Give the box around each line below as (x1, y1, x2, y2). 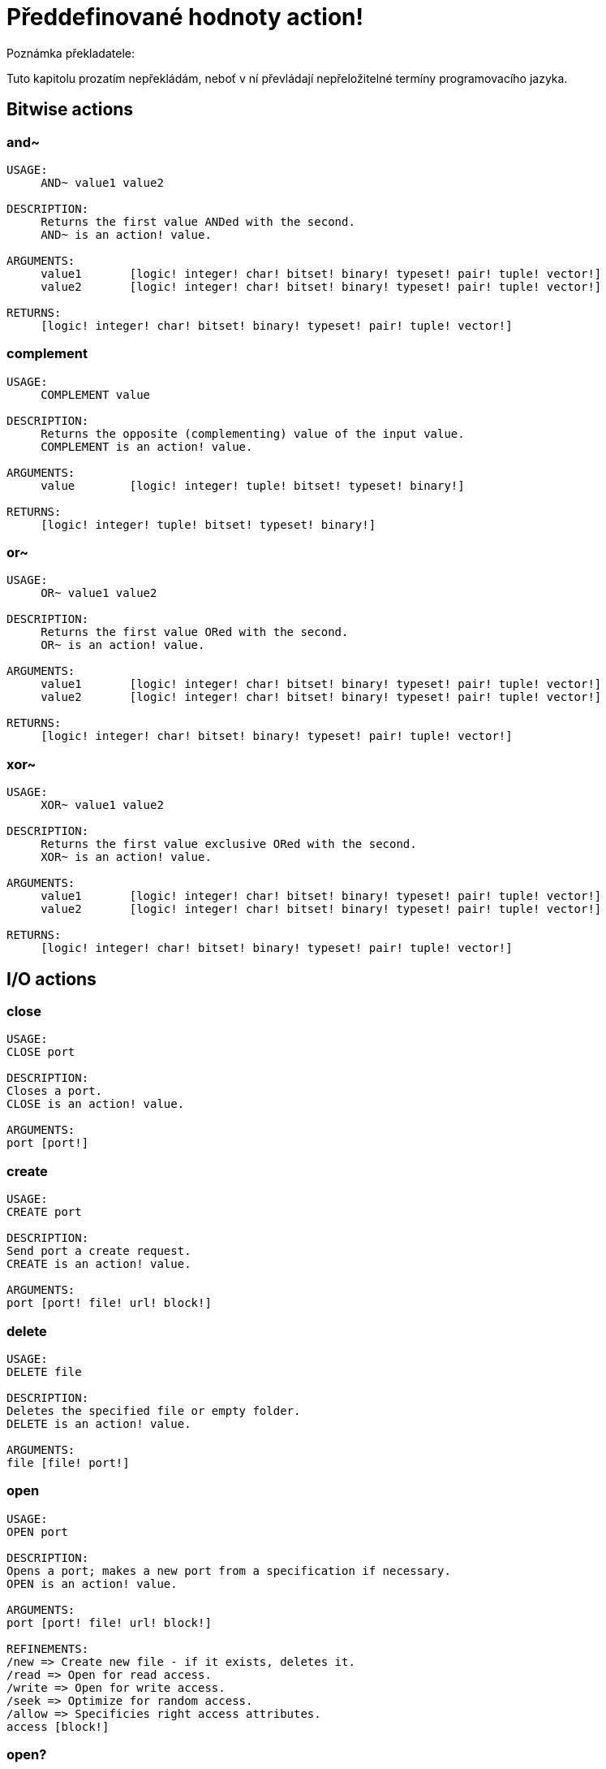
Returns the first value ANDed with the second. (41, 214, 355, 228)
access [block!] (6, 1719, 110, 1733)
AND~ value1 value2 (41, 175, 164, 189)
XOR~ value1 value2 (41, 798, 164, 812)
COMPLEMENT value (41, 387, 151, 401)
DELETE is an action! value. (6, 1416, 191, 1430)
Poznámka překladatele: (6, 45, 135, 60)
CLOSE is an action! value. (6, 1097, 185, 1111)
